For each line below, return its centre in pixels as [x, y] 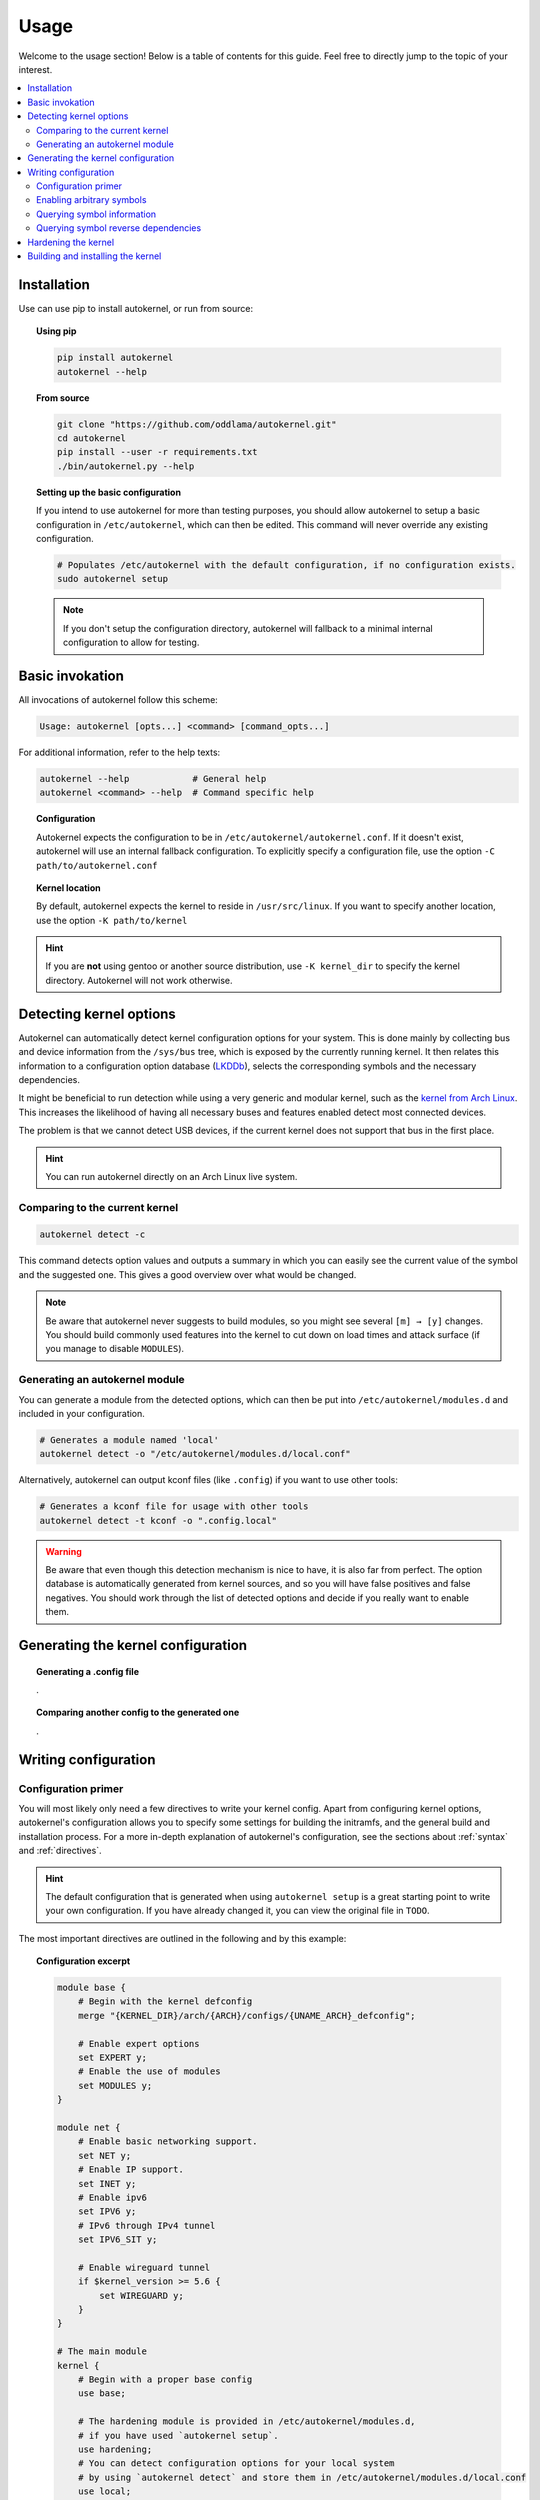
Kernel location [68, 887]
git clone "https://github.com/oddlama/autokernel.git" [196, 424]
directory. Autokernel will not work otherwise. [139, 980]
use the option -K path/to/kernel [112, 920]
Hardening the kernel [71, 242]
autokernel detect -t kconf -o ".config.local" [158, 1520]
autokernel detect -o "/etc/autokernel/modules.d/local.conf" [195, 1454]
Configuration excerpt [83, 1961]
